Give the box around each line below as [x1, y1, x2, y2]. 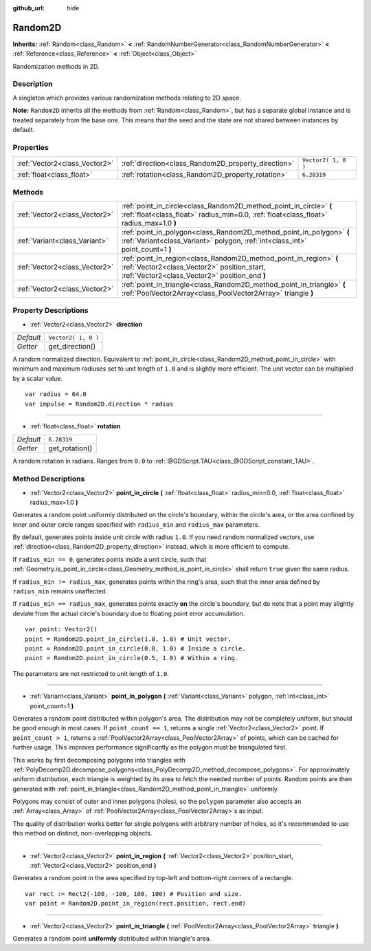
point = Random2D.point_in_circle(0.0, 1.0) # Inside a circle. [25, 644, 247, 653]
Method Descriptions [12, 474, 85, 484]
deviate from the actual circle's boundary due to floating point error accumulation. [12, 609, 245, 617]
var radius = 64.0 [25, 391, 87, 398]
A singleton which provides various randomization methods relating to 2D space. [12, 94, 242, 102]
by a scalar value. [12, 374, 63, 382]
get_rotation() [48, 444, 93, 453]
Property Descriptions [12, 306, 89, 316]
